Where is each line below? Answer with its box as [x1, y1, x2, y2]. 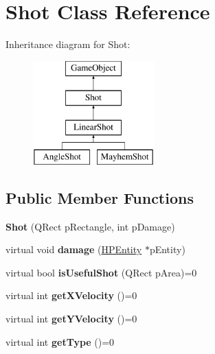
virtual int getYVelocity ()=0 [5, 311, 137, 326]
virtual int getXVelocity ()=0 [5, 288, 137, 303]
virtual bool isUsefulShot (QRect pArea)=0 [5, 265, 197, 279]
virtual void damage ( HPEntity [5, 242, 142, 257]
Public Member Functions [5, 187, 194, 208]
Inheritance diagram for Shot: [5, 37, 131, 51]
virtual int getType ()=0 [5, 334, 115, 349]
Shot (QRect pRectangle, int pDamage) [5, 219, 175, 233]
